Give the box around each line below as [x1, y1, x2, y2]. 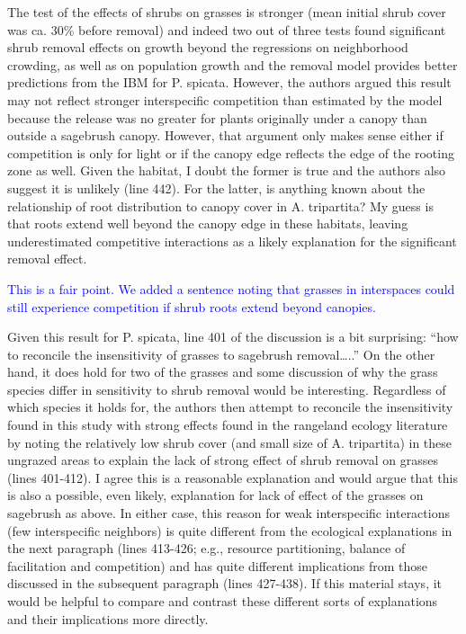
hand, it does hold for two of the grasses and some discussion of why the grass [7, 362, 438, 381]
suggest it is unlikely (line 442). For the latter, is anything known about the [7, 178, 426, 197]
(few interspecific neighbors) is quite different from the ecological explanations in [7, 521, 453, 540]
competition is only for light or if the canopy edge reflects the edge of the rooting [7, 143, 454, 162]
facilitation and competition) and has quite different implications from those [7, 556, 428, 575]
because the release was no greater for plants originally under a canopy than [7, 108, 427, 127]
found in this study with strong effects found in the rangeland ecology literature [7, 415, 448, 434]
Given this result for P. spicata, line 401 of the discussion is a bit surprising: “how [7, 327, 459, 346]
